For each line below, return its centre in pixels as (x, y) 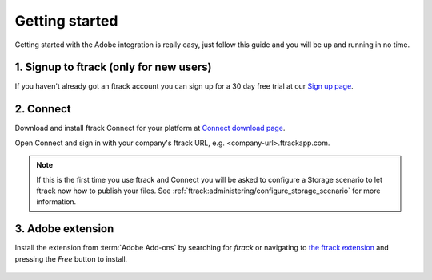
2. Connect (43, 109)
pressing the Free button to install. (71, 258)
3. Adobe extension (64, 229)
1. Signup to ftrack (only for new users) (113, 67)
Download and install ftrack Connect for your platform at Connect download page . (150, 128)
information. (56, 202)
